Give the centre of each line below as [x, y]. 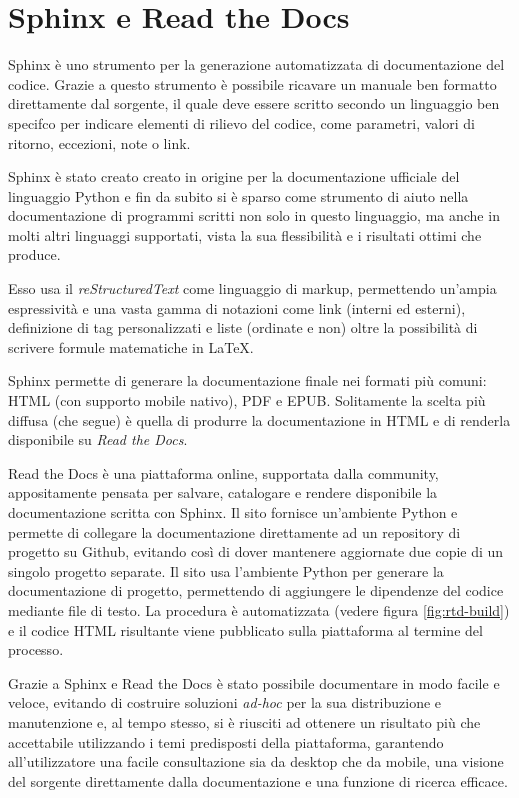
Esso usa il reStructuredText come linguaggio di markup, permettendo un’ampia [252, 288]
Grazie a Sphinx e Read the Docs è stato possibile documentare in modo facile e [254, 682]
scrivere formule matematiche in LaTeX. [131, 346]
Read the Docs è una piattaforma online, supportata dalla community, [223, 472]
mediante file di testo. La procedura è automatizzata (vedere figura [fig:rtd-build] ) [259, 609]
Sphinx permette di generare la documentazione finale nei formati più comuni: [247, 380]
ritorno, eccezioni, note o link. [99, 142]
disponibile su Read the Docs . [98, 439]
